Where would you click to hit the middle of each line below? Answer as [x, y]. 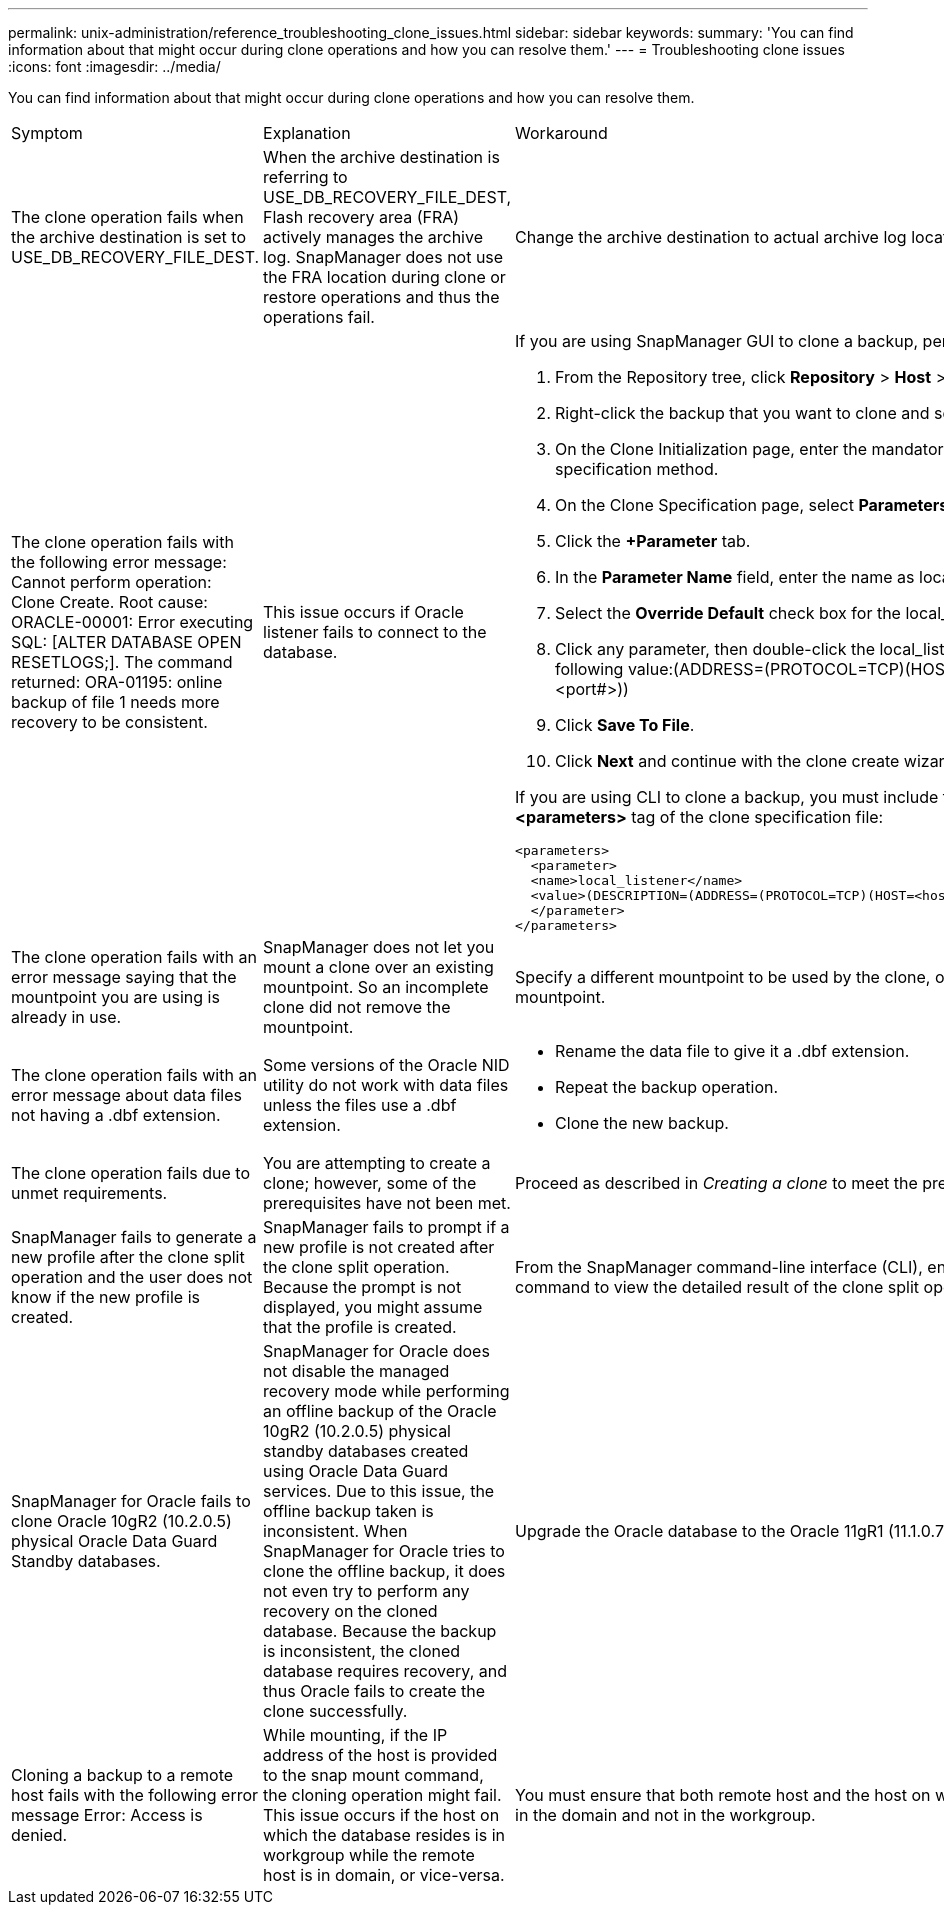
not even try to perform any [366, 1591]
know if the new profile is [106, 1297]
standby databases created [366, 1451]
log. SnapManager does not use [383, 257]
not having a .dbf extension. [116, 1115]
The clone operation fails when [127, 217]
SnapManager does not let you [379, 947]
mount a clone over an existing [378, 967]
